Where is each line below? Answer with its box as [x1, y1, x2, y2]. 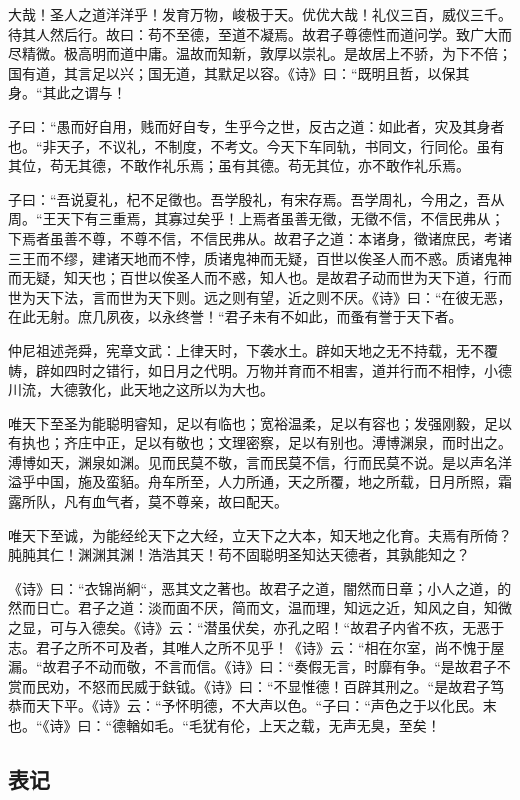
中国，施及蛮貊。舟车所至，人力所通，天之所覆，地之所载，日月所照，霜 [35, 471, 512, 492]
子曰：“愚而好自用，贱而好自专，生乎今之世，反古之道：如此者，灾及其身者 [8, 115, 505, 136]
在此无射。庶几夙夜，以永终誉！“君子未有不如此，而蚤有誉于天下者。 [8, 306, 463, 327]
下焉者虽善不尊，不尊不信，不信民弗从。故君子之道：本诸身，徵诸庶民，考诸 [8, 227, 512, 248]
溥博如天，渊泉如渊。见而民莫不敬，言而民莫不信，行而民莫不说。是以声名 [8, 451, 498, 472]
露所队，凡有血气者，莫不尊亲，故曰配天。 [8, 491, 288, 512]
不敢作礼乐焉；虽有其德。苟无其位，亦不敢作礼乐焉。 [119, 155, 470, 176]
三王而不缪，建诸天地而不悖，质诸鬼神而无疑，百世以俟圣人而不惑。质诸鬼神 [8, 247, 512, 268]
